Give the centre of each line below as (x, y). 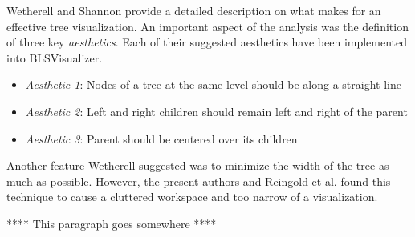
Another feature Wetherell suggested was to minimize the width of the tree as (198, 165)
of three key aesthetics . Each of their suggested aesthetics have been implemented (207, 42)
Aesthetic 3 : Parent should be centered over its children (161, 138)
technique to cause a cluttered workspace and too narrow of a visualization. (192, 197)
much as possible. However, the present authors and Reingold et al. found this (199, 181)
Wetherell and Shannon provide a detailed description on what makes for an (194, 10)
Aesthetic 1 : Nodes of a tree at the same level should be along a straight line (213, 84)
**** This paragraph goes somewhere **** (112, 223)
